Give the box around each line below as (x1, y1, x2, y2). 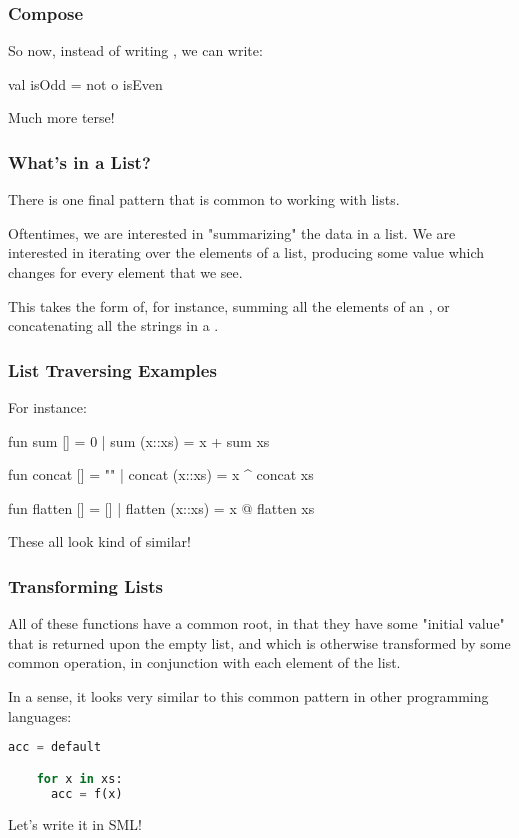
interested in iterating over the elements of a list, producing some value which (8, 242, 485, 263)
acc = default (8, 740, 102, 755)
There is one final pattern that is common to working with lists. (8, 189, 400, 210)
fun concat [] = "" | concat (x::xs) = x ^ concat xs (8, 464, 314, 485)
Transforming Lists (8, 573, 163, 598)
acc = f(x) (50, 786, 123, 801)
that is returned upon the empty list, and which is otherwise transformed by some (8, 632, 511, 653)
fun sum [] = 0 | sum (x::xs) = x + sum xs (8, 430, 270, 451)
